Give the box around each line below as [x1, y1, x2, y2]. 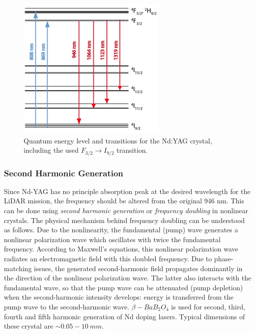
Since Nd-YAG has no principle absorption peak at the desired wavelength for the [4, 186, 251, 196]
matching [4, 263, 32, 273]
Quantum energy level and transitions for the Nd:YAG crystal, [24, 135, 212, 145]
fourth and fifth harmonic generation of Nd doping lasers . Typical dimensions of [4, 311, 245, 321]
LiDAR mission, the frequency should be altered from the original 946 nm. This [4, 195, 244, 206]
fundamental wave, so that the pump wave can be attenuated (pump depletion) [4, 282, 243, 292]
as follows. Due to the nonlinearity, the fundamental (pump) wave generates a [4, 224, 238, 235]
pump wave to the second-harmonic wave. [4, 301, 130, 311]
